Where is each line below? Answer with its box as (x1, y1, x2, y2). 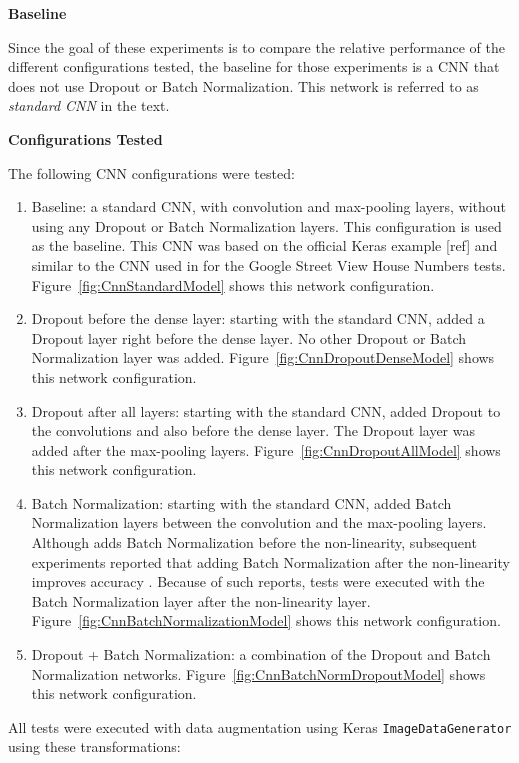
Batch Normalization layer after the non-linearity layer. (31, 590, 371, 611)
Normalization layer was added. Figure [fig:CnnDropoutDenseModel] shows (31, 347, 495, 368)
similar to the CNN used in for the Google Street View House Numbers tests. (31, 254, 506, 275)
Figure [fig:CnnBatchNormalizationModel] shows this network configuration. (31, 610, 501, 631)
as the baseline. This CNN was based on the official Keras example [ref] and (31, 235, 498, 256)
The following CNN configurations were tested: (8, 162, 295, 183)
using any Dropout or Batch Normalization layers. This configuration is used (31, 215, 502, 236)
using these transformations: (8, 736, 181, 757)
